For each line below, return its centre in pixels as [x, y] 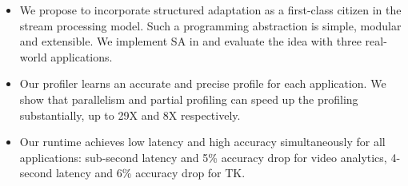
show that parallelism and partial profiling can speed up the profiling [189, 99]
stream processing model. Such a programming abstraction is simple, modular [210, 25]
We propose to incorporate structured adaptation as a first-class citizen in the [210, 10]
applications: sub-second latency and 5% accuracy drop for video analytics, [203, 157]
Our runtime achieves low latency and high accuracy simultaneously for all [202, 142]
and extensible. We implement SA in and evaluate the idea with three [190, 41]
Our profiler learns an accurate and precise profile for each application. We [203, 83]
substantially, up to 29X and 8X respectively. [130, 115]
